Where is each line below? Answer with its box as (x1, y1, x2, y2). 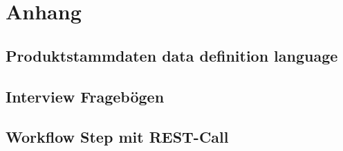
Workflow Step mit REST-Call (6, 126, 229, 148)
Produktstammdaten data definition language (6, 44, 338, 66)
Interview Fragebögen (6, 85, 165, 107)
